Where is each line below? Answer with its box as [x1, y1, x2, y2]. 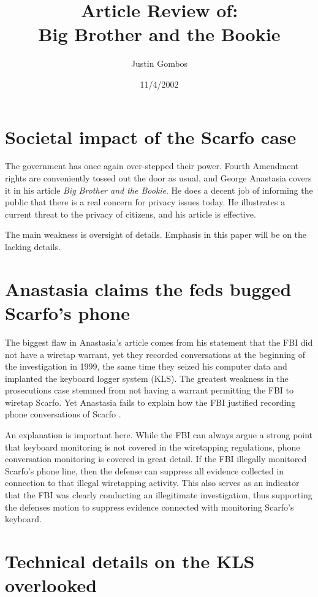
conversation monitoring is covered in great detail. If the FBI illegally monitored [5, 452, 307, 465]
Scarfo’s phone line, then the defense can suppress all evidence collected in [5, 464, 284, 477]
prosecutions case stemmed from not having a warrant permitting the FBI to [5, 384, 294, 397]
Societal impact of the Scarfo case [5, 124, 297, 149]
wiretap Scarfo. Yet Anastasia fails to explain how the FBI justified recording [5, 395, 296, 408]
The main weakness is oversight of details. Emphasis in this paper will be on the [5, 228, 307, 241]
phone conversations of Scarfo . [5, 408, 121, 420]
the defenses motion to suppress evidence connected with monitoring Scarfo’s [5, 500, 294, 513]
